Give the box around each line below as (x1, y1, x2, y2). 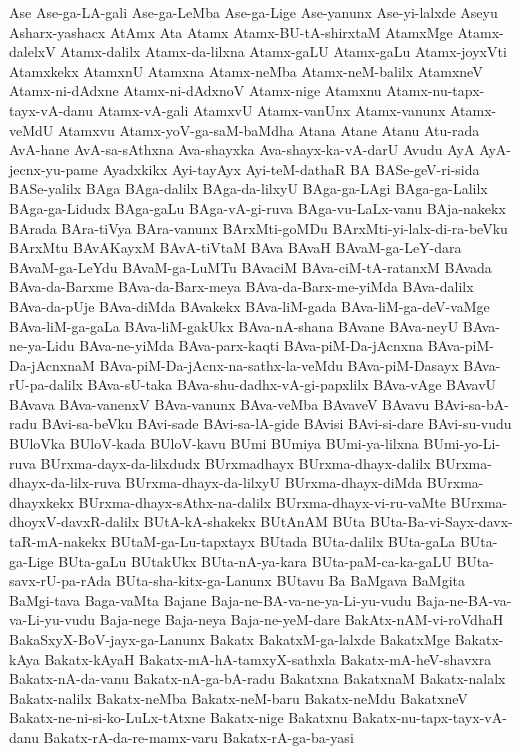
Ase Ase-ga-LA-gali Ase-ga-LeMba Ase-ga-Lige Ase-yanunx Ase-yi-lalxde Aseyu (9, 2, 498, 22)
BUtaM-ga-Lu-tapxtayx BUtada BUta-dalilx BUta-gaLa (110, 531, 456, 552)
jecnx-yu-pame (9, 158, 99, 179)
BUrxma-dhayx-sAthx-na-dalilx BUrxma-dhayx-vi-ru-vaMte (78, 491, 446, 512)
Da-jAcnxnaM (9, 354, 95, 375)
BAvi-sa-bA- (433, 393, 509, 414)
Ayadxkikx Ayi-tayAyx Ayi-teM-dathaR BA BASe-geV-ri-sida (102, 158, 480, 179)
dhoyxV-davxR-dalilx (9, 511, 140, 532)
